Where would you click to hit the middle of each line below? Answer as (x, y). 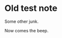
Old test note (31, 8)
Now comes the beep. (27, 30)
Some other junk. (22, 21)
